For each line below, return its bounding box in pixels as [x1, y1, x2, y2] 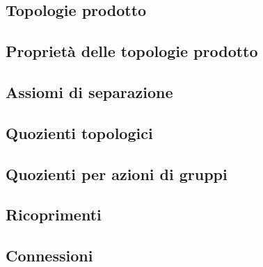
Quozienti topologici [6, 122, 153, 143]
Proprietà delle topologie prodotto [6, 40, 258, 62]
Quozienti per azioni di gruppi [6, 163, 228, 184]
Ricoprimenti [6, 204, 102, 225]
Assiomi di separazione [6, 81, 173, 102]
